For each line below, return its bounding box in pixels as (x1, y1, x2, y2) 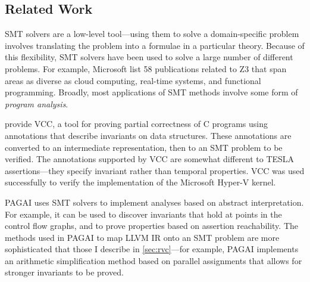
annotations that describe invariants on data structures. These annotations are (5, 129, 292, 141)
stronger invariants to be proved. (5, 266, 124, 278)
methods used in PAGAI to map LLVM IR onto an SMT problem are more (5, 231, 280, 243)
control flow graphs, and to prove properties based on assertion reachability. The (5, 219, 299, 232)
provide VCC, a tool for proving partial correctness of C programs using (5, 117, 268, 130)
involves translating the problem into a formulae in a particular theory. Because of (5, 39, 305, 51)
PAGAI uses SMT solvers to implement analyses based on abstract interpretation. (5, 196, 304, 208)
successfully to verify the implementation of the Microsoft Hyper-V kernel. (5, 176, 276, 188)
